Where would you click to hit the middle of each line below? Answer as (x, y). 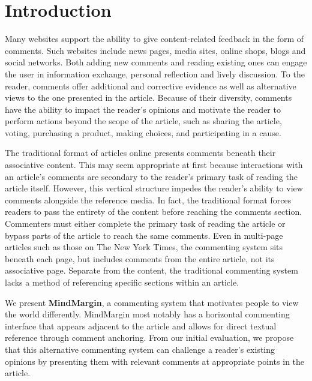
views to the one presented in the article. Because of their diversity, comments (148, 97)
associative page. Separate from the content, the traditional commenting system (151, 270)
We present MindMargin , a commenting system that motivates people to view (152, 302)
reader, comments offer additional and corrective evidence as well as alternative (151, 85)
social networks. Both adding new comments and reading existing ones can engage (156, 62)
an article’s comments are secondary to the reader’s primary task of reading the (151, 176)
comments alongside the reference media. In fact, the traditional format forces (148, 199)
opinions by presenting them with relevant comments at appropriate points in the (155, 361)
